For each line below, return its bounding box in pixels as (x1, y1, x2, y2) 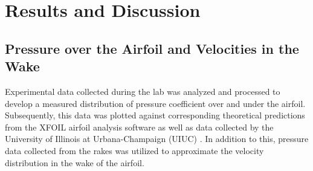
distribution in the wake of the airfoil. (5, 156, 144, 169)
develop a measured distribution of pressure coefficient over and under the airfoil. (5, 97, 306, 109)
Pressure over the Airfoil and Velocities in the (5, 39, 299, 57)
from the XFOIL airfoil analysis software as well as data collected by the (5, 120, 274, 133)
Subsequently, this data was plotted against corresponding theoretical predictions (5, 109, 305, 121)
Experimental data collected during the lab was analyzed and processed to (5, 85, 280, 97)
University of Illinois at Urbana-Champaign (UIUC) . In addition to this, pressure (5, 132, 309, 145)
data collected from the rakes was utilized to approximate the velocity (5, 144, 264, 156)
